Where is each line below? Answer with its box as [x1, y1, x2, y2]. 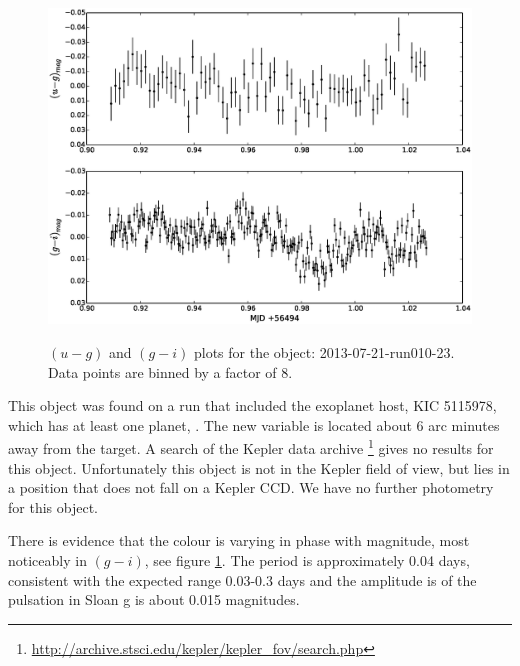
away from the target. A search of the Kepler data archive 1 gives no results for [8, 435, 494, 458]
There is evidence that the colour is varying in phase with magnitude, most [8, 530, 470, 551]
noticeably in [8, 549, 87, 570]
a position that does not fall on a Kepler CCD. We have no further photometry [8, 477, 494, 498]
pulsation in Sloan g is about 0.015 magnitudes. [8, 589, 300, 610]
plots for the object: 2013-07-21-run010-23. [193, 341, 455, 362]
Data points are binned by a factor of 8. [48, 361, 293, 382]
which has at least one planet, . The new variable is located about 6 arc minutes [8, 414, 500, 435]
